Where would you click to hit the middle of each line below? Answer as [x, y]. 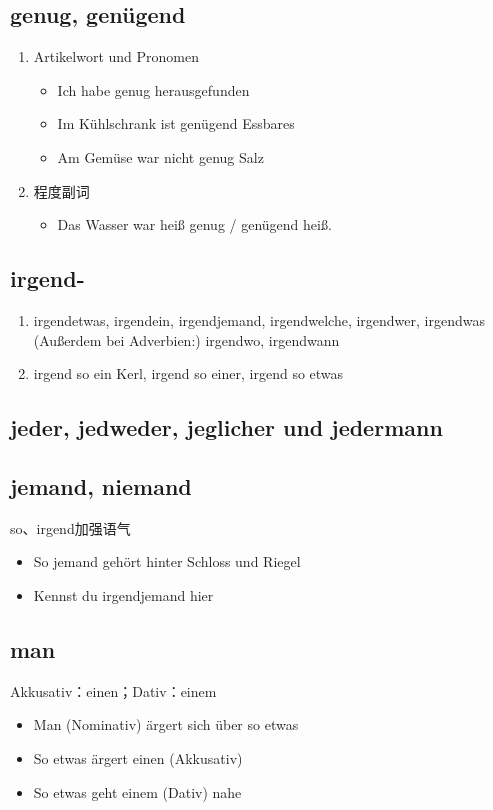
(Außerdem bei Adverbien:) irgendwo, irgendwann [186, 339]
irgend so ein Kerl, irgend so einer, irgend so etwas [188, 373]
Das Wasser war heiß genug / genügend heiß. [194, 224]
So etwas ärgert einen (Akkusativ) [138, 757]
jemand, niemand [101, 485]
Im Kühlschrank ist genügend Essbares [176, 123]
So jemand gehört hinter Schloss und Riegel [167, 561]
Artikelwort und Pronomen [116, 56]
